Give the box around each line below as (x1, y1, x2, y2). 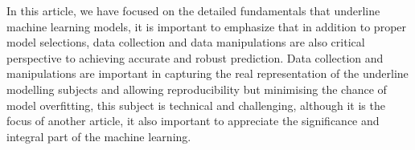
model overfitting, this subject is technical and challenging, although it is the (6, 96, 385, 113)
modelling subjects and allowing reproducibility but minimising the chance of (6, 80, 387, 97)
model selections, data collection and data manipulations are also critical (6, 34, 365, 51)
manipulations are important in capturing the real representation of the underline (6, 65, 409, 82)
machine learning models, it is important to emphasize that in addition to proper (6, 18, 407, 34)
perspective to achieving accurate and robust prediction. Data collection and (6, 49, 384, 66)
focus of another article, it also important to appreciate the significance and (6, 112, 380, 129)
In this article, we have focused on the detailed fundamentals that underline (6, 2, 380, 18)
